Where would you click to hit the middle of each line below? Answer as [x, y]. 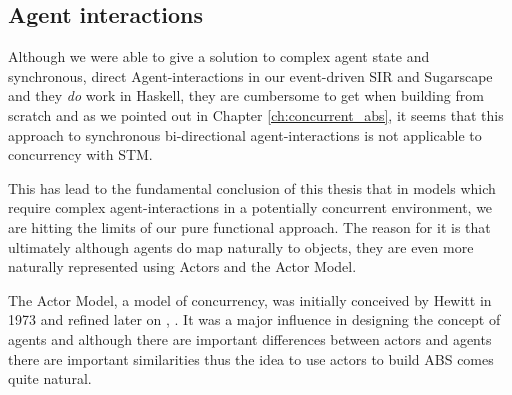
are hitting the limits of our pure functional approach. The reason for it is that [249, 226]
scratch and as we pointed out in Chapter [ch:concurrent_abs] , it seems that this [256, 114]
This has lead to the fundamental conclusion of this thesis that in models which [252, 187]
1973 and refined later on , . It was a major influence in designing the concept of [254, 319]
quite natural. [50, 378]
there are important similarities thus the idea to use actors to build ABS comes [251, 358]
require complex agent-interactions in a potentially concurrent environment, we [250, 207]
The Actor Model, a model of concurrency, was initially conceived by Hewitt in [250, 299]
